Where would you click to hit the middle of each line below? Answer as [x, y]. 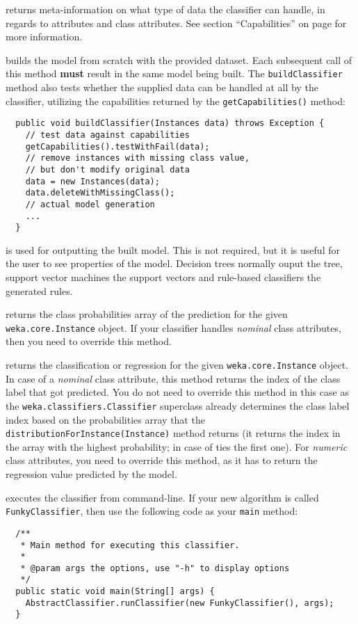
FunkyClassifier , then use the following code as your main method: [152, 511]
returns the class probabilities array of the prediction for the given [147, 314]
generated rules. [39, 290]
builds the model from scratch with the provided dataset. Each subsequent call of [179, 59]
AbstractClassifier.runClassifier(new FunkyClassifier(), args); [180, 603]
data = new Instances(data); [92, 181]
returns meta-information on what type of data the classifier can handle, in [165, 9]
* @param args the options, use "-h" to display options [155, 568]
